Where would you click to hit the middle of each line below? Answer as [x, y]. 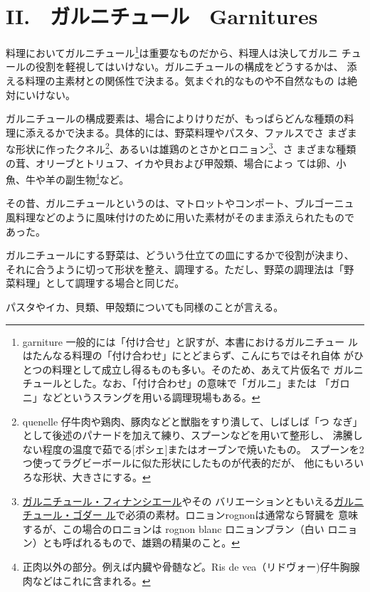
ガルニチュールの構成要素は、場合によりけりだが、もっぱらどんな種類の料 [180, 118]
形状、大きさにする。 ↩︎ [96, 476]
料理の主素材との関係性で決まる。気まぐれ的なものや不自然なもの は [186, 80]
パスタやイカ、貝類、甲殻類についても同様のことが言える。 [145, 307]
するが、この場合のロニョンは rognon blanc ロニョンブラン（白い [173, 528]
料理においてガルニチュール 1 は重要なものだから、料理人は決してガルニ [172, 52]
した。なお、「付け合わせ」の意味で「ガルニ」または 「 [201, 383]
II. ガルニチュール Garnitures [162, 16]
